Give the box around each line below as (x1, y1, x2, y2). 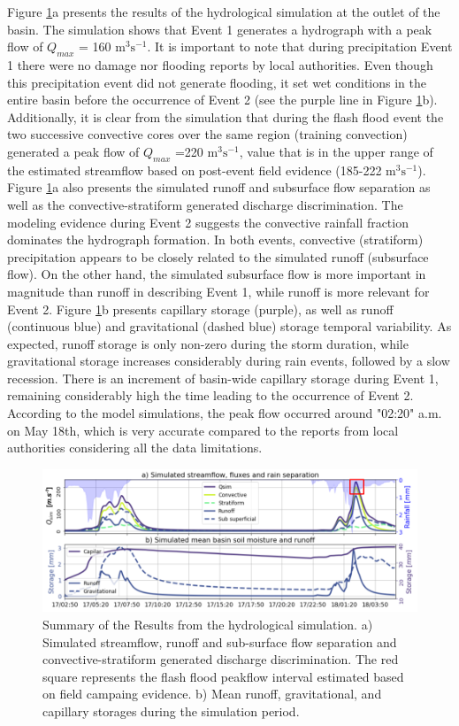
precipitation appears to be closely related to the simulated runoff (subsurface (7, 247, 429, 266)
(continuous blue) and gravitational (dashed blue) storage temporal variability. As (7, 317, 452, 336)
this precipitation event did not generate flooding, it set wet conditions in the (7, 73, 426, 91)
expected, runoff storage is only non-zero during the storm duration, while (7, 334, 409, 352)
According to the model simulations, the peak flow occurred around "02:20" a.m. (7, 404, 442, 422)
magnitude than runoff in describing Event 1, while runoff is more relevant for (7, 282, 430, 300)
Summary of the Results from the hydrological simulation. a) (42, 615, 373, 634)
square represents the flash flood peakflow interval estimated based (42, 667, 404, 685)
